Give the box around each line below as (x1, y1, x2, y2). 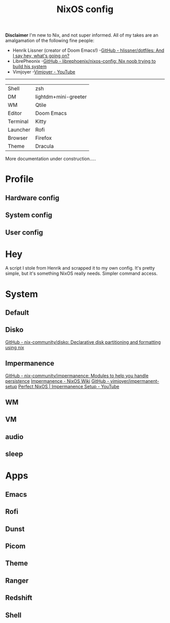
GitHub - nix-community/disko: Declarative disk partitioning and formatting (5, 339, 161, 345)
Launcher (8, 126, 30, 133)
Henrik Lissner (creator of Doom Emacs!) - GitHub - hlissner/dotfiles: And (12, 47, 164, 54)
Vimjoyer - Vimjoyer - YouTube (12, 69, 75, 75)
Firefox (35, 134, 52, 141)
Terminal (8, 118, 29, 125)
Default (5, 308, 29, 317)
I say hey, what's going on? (12, 53, 70, 59)
